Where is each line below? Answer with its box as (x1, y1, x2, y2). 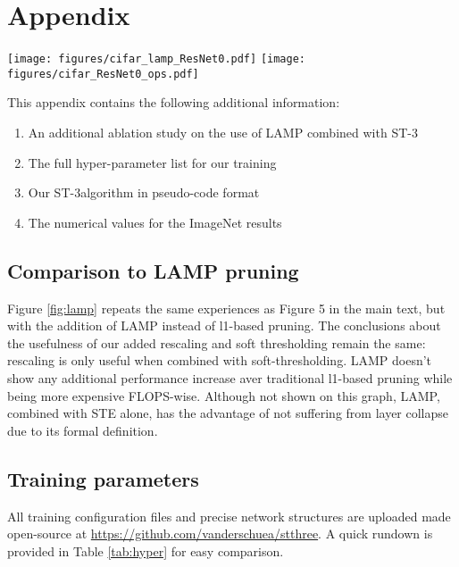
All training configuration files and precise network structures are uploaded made (7, 506, 451, 525)
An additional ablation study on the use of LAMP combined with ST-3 (28, 123, 418, 142)
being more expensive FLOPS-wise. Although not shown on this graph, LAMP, (7, 386, 440, 404)
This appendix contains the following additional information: (7, 93, 340, 112)
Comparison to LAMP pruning (7, 256, 299, 284)
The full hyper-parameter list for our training (28, 153, 277, 171)
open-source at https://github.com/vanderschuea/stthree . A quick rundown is (7, 524, 433, 543)
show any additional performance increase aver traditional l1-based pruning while (7, 368, 453, 387)
